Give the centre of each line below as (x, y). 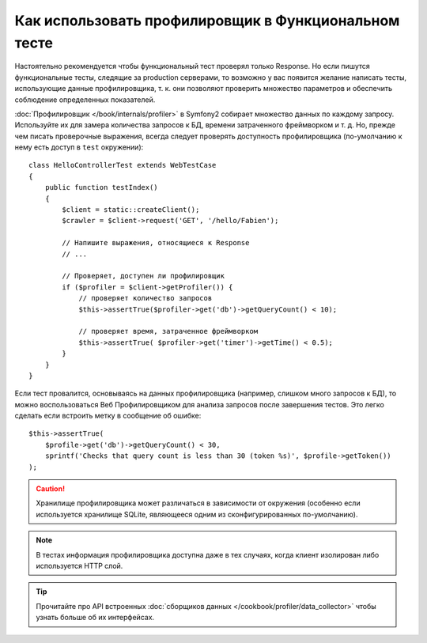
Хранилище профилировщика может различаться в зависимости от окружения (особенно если (198, 503)
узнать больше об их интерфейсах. (95, 618)
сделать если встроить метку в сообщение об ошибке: (108, 416)
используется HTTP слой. (79, 565)
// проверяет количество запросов (145, 298)
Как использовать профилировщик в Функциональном (207, 21)
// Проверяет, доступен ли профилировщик (144, 276)
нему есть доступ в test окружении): (79, 147)
